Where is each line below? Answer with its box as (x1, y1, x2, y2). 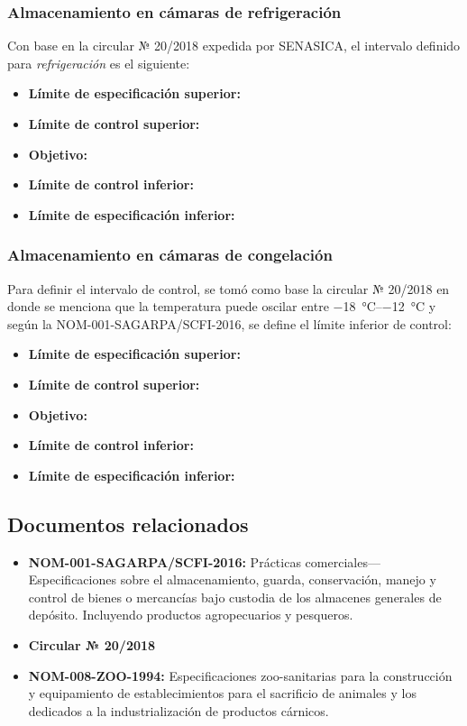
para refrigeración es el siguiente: (7, 53, 190, 72)
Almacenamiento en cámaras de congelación (7, 244, 333, 266)
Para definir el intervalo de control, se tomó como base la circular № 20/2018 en (7, 279, 450, 298)
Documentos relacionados (7, 510, 249, 538)
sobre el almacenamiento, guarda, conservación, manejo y (120, 570, 436, 589)
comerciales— (305, 552, 380, 571)
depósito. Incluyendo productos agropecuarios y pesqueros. (28, 605, 353, 624)
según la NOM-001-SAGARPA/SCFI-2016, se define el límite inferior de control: (7, 314, 452, 333)
